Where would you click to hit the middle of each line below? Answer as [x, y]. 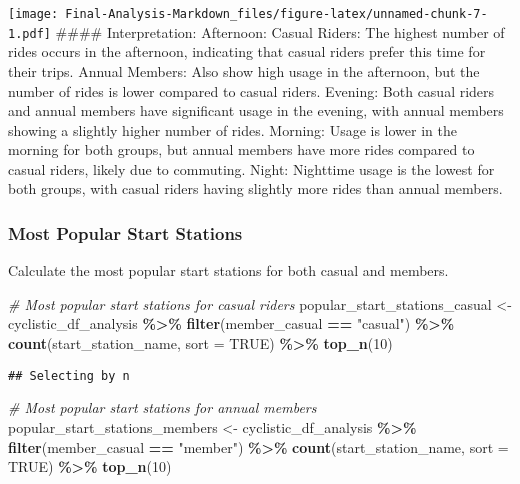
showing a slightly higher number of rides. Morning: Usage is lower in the [232, 129]
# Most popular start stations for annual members [162, 407]
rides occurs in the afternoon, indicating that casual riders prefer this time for [247, 51]
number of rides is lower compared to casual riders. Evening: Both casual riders [251, 90]
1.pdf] [29, 33]
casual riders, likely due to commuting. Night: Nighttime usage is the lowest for [251, 168]
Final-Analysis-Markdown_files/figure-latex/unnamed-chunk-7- [276, 14]
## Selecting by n [69, 375]
